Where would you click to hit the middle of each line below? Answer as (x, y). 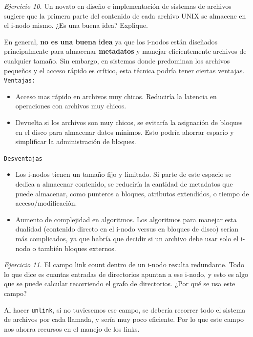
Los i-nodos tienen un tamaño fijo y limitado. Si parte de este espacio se (123, 174)
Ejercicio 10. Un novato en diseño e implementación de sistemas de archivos (118, 6)
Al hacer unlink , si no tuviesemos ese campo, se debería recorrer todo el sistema (125, 309)
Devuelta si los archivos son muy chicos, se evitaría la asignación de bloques (129, 122)
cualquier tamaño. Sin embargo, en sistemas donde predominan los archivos (117, 60)
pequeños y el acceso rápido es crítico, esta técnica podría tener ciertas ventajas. (124, 70)
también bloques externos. (77, 248)
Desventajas (23, 158)
